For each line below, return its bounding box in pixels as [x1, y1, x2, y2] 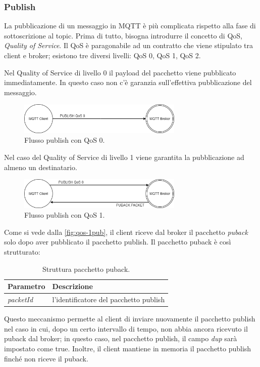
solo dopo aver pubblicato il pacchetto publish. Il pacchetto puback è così [4, 236, 231, 247]
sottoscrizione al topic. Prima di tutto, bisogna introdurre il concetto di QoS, [4, 30, 242, 40]
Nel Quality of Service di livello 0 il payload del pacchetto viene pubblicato [4, 67, 236, 77]
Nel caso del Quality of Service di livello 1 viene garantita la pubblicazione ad [4, 152, 244, 162]
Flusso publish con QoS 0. [24, 135, 105, 145]
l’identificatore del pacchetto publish [52, 294, 165, 305]
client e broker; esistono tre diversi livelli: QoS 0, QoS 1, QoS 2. [4, 50, 201, 60]
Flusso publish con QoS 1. [24, 210, 105, 220]
